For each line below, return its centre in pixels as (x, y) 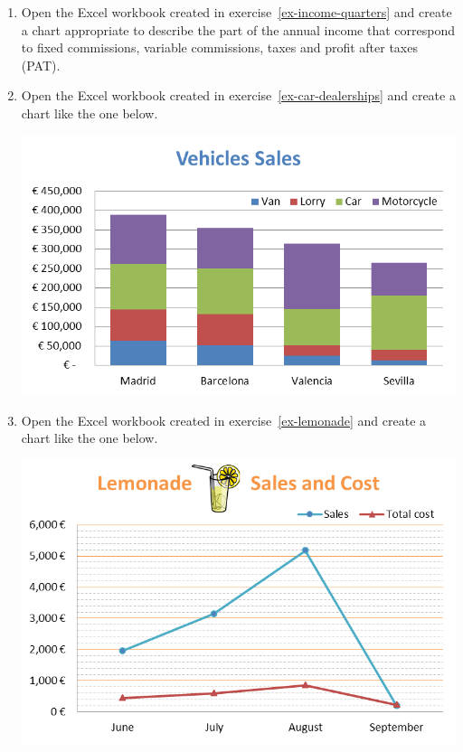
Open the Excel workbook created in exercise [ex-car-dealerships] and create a (238, 95)
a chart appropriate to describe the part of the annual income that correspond (238, 29)
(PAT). (41, 65)
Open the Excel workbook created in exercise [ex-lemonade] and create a (224, 420)
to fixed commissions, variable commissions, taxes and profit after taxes (219, 47)
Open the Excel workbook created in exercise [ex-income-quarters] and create (236, 12)
